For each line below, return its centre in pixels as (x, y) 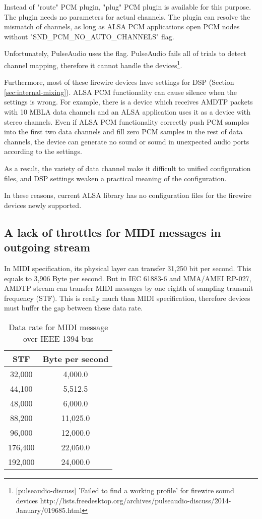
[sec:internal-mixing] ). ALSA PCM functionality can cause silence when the (120, 92)
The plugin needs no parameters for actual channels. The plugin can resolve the (127, 16)
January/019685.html (49, 510)
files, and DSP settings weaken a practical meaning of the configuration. (115, 178)
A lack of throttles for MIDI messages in (113, 232)
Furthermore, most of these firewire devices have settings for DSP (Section (119, 82)
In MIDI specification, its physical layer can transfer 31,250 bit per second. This (128, 268)
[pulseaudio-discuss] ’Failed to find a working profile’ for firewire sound (125, 490)
